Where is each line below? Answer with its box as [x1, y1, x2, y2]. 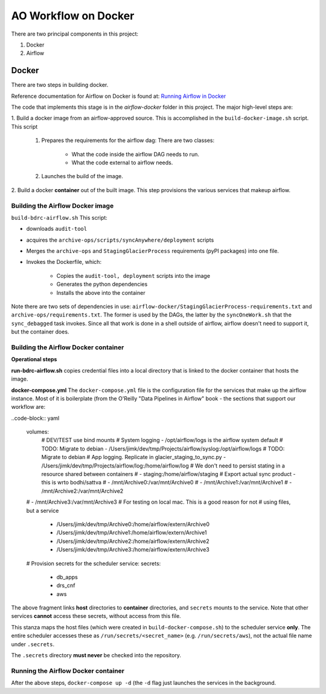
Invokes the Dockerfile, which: [26, 259, 102, 266]
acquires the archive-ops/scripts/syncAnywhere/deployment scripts [26, 236, 214, 243]
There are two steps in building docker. [11, 82, 109, 89]
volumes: [26, 428, 50, 435]
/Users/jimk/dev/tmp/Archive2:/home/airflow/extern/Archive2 [56, 538, 209, 545]
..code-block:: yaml [11, 414, 60, 422]
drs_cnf [56, 582, 75, 589]
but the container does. [11, 328, 69, 335]
